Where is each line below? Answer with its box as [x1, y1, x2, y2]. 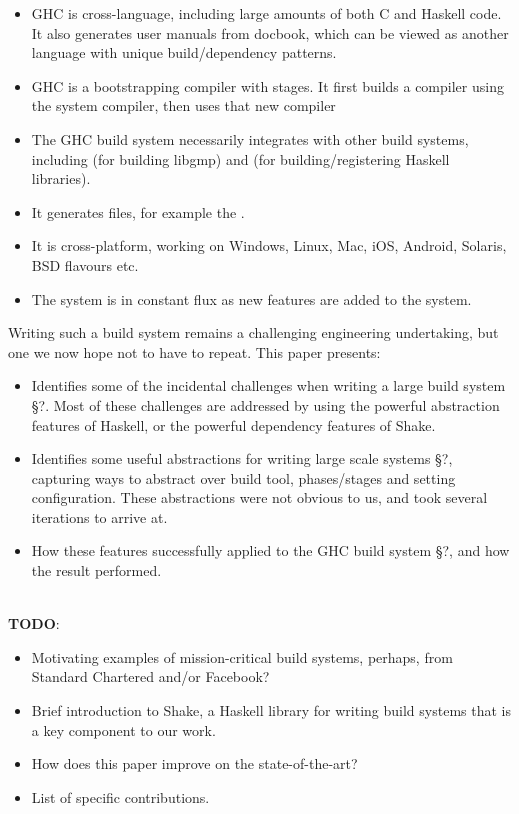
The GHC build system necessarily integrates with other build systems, [31, 128, 469, 149]
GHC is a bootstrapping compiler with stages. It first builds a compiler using [31, 75, 504, 96]
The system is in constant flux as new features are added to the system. [31, 288, 472, 309]
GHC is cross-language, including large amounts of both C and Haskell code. [31, 3, 502, 23]
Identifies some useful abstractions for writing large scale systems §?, [31, 448, 453, 469]
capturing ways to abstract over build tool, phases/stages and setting [31, 467, 456, 488]
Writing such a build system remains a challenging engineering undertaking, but [8, 322, 499, 343]
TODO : [8, 613, 60, 634]
